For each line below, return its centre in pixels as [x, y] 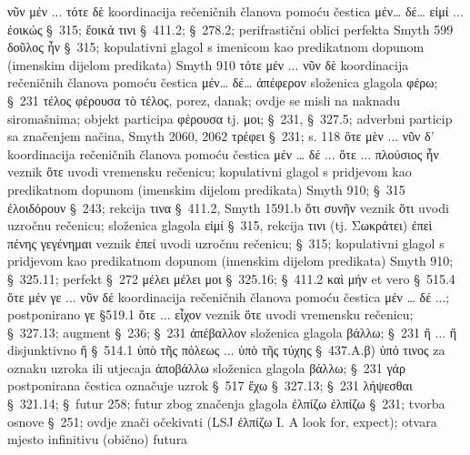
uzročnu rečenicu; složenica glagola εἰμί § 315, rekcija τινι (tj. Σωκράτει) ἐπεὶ [220, 225]
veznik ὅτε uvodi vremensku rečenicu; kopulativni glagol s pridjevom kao [210, 172]
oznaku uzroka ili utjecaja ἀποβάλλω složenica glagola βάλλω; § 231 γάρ [206, 367]
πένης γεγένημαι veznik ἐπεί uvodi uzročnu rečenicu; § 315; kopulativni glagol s [226, 243]
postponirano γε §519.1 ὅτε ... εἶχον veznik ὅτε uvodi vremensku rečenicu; [210, 314]
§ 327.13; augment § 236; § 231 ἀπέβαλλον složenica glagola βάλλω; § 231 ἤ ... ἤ [232, 332]
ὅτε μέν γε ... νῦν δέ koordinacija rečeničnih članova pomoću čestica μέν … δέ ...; [229, 296]
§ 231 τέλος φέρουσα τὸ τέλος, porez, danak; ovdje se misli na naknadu [204, 100]
